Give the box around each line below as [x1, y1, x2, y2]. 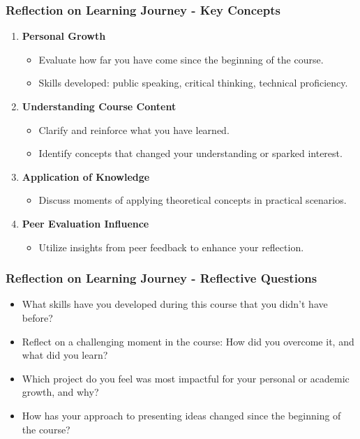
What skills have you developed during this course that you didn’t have [22, 297, 328, 311]
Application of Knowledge [22, 169, 150, 184]
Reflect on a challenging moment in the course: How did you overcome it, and [22, 334, 354, 348]
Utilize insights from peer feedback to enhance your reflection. [38, 239, 304, 254]
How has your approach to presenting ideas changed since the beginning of [22, 408, 341, 422]
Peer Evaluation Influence [22, 216, 149, 230]
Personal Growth [22, 29, 106, 43]
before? [22, 310, 53, 325]
